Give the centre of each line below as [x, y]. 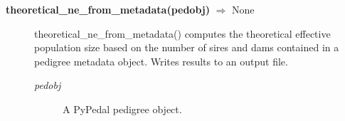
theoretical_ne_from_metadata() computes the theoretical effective [182, 33]
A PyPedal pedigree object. [122, 109]
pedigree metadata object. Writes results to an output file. [161, 61]
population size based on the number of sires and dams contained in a [187, 47]
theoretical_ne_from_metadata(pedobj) [108, 9]
